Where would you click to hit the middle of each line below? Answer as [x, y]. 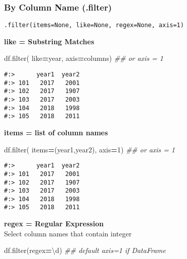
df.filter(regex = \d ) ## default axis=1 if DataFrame [85, 250]
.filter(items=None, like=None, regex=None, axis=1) [94, 25]
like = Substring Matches [49, 41]
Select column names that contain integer [68, 233]
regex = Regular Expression [54, 224]
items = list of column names [56, 132]
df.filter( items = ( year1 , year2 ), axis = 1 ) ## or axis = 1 [90, 149]
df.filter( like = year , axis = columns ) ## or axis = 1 [84, 58]
